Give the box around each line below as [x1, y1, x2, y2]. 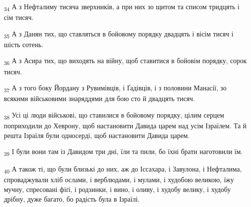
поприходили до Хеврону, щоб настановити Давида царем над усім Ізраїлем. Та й [4, 121, 247, 130]
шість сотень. [4, 39, 44, 49]
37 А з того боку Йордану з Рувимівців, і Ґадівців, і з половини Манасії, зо [4, 83, 227, 94]
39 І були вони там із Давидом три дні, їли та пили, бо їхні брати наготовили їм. [4, 146, 243, 157]
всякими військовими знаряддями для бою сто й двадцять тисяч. [4, 93, 195, 103]
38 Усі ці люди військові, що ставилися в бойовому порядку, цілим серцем [4, 109, 224, 121]
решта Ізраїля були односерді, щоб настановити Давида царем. [4, 130, 190, 140]
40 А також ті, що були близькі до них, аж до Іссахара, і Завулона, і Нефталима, [4, 164, 242, 175]
